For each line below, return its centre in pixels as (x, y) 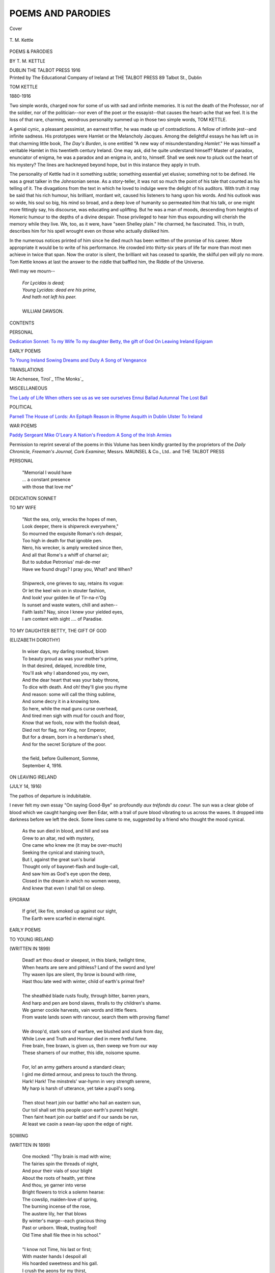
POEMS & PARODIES (31, 51)
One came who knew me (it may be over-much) (72, 845)
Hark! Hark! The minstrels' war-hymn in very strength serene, (87, 1081)
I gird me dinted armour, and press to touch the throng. (80, 1074)
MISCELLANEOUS (29, 388)
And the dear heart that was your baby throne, (71, 680)
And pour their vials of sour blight (57, 1171)
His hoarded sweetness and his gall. (60, 1263)
